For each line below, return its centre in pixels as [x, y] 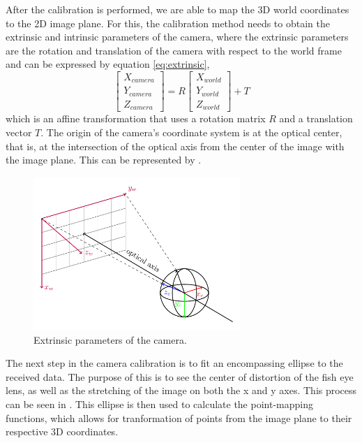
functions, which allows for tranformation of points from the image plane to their [179, 417]
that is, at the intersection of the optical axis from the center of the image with [175, 146]
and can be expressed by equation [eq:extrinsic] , [108, 64]
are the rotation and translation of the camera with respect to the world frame [174, 50]
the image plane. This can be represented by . [104, 160]
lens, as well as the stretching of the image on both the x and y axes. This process [181, 390]
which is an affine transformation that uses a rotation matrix [136, 118]
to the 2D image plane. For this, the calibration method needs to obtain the [168, 23]
